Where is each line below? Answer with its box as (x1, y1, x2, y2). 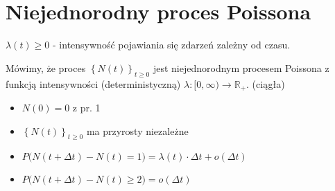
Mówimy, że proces (6, 60, 86, 75)
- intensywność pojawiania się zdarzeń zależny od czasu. (53, 37, 291, 52)
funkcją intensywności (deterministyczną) (6, 76, 181, 91)
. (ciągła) (246, 76, 285, 91)
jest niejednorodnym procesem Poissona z (153, 60, 329, 75)
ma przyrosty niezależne (86, 123, 189, 138)
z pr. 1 (72, 100, 101, 114)
